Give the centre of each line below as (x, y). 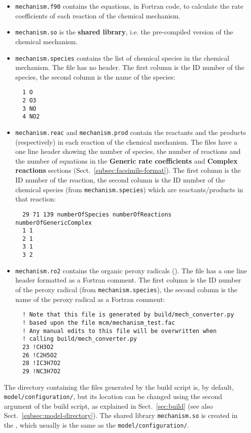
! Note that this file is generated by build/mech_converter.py (128, 315)
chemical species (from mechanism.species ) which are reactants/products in (129, 189)
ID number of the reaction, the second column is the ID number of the (120, 180)
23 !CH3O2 (38, 347)
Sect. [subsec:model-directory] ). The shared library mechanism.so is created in (121, 415)
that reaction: (36, 199)
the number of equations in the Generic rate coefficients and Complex (126, 160)
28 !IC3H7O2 (41, 363)
